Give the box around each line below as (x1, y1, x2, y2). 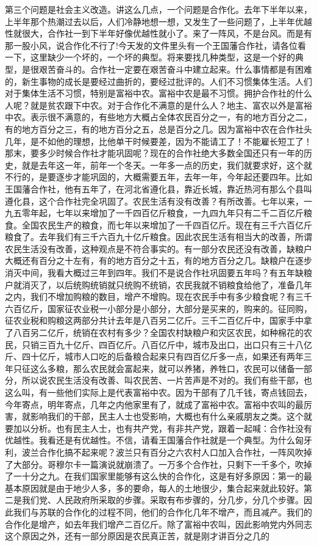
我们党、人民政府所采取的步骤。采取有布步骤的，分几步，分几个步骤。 (21, 493, 304, 506)
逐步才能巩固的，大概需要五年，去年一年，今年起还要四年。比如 (55, 170, 312, 183)
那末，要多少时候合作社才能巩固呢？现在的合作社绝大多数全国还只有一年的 (5, 147, 304, 159)
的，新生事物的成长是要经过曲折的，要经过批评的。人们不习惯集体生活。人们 (5, 75, 312, 87)
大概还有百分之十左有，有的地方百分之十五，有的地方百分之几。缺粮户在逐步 (5, 254, 312, 267)
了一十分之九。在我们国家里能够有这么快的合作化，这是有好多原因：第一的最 (5, 470, 312, 482)
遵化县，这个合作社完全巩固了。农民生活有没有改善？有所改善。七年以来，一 (5, 194, 312, 207)
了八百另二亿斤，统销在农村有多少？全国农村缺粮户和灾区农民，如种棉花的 (5, 326, 304, 339)
